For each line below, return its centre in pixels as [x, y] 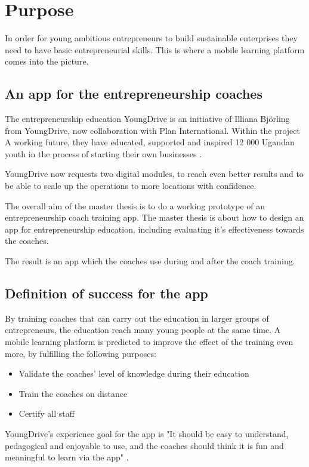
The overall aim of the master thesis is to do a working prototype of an [135, 205]
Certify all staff [47, 413]
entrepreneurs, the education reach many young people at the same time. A [143, 330]
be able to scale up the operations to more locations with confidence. [131, 186]
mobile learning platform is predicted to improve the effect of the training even [149, 342]
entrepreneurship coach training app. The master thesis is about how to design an [154, 217]
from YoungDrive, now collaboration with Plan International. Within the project [152, 130]
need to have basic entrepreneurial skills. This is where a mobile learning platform [155, 49]
